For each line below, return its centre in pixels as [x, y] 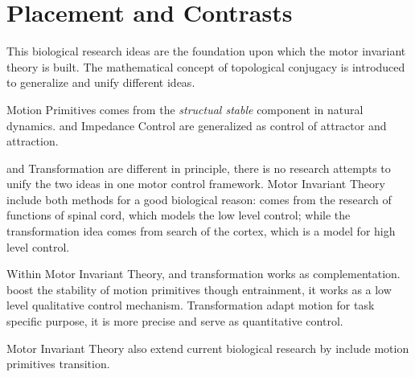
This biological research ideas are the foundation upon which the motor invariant [206, 51]
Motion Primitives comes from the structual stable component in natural [185, 109]
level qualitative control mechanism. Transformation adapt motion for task [191, 305]
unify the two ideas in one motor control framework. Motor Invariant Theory [196, 184]
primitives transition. [58, 364]
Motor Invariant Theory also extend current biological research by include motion [208, 348]
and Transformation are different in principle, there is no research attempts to [199, 168]
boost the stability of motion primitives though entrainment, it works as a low [199, 289]
